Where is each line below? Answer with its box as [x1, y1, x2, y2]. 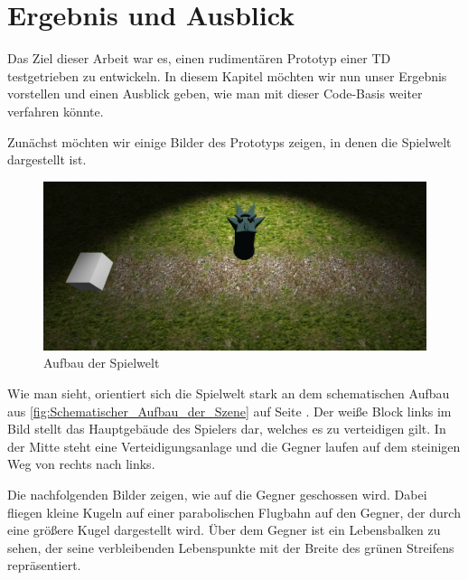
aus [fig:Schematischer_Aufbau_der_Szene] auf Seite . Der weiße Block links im [7, 401, 452, 420]
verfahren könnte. [7, 101, 104, 120]
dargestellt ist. [7, 150, 87, 169]
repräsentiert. [7, 556, 81, 575]
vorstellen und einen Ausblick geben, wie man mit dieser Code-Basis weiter [7, 84, 423, 103]
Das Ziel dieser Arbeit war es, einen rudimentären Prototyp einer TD [7, 49, 391, 68]
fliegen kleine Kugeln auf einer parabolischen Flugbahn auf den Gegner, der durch [7, 502, 461, 521]
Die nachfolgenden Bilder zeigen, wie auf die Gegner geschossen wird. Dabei [7, 485, 427, 503]
